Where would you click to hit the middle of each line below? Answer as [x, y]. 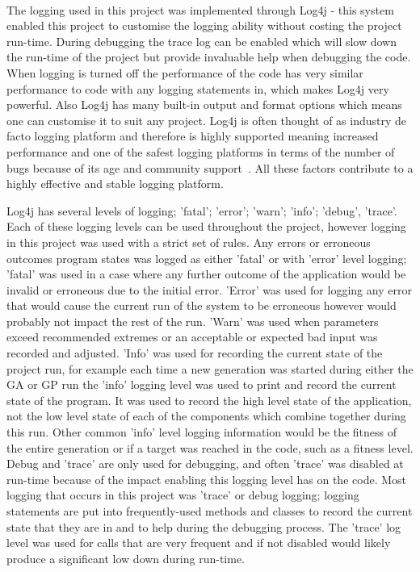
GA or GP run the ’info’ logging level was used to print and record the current [202, 384]
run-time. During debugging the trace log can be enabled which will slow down [202, 41]
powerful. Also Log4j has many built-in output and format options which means [204, 104]
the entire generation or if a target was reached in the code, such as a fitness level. [210, 447]
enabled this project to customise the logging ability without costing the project [204, 25]
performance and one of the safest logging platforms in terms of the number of [201, 151]
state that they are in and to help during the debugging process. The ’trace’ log [204, 526]
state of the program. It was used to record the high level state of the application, [209, 400]
